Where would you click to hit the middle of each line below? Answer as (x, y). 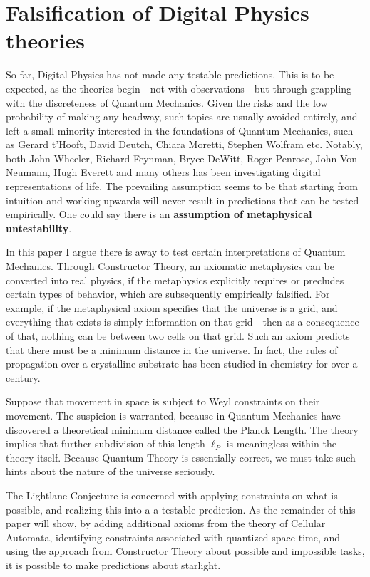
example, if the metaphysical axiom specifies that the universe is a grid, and (172, 307)
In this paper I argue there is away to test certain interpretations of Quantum (176, 252)
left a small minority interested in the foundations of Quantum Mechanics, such (180, 130)
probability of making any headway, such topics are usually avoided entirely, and (182, 116)
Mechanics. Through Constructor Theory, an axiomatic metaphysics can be (170, 266)
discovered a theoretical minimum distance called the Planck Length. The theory (182, 429)
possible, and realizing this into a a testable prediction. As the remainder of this (181, 509)
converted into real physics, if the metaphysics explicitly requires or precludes (175, 280)
